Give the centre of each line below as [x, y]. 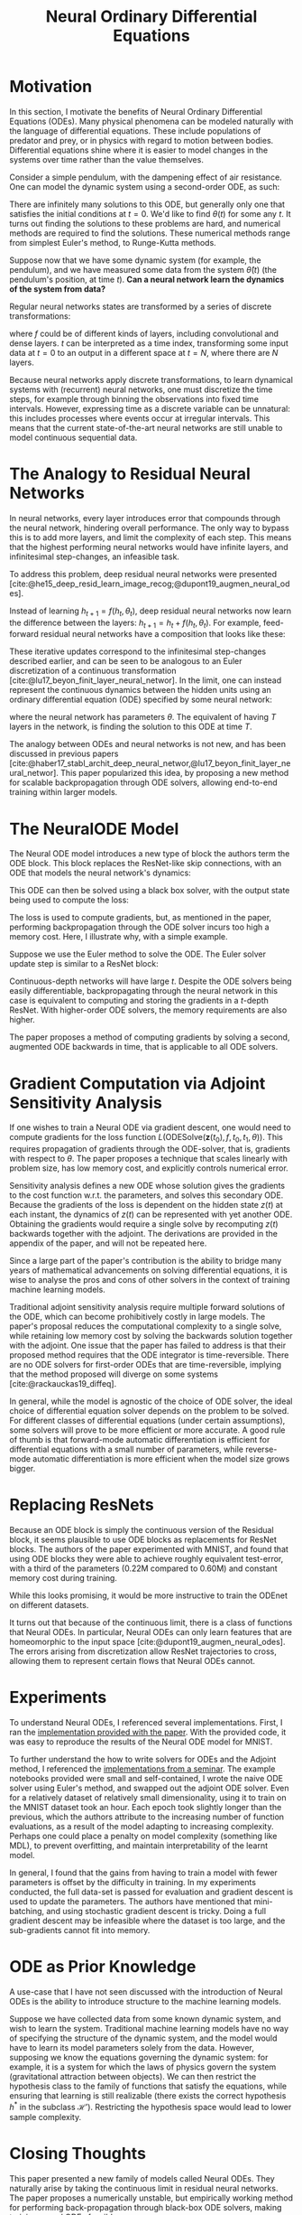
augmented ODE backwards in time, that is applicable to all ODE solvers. [144, 1047]
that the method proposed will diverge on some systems [114, 1374]
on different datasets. [49, 1605]
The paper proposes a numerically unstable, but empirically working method [151, 2198]
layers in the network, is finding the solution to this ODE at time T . [131, 727]
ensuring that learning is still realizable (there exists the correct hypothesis [148, 2095]
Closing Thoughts [78, 2153]
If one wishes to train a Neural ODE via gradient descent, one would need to [150, 1127]
